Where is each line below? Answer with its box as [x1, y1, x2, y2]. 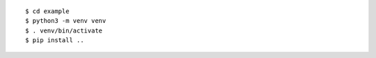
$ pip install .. [25, 37, 84, 44]
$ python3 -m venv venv [25, 17, 107, 25]
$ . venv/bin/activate [25, 26, 103, 35]
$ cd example [25, 8, 70, 15]
